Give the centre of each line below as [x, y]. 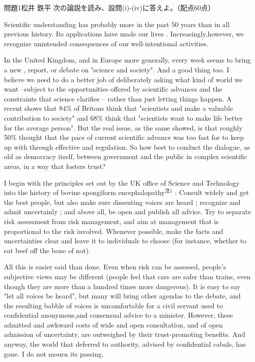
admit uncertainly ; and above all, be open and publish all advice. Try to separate [127, 212]
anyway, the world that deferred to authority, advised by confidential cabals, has [125, 344]
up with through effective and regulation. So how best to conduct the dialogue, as [127, 147]
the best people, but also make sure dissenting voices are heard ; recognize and [122, 202]
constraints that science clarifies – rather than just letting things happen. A [118, 98]
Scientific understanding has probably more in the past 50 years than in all [117, 24]
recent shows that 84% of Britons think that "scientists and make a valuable [118, 108]
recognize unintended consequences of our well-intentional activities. [106, 43]
